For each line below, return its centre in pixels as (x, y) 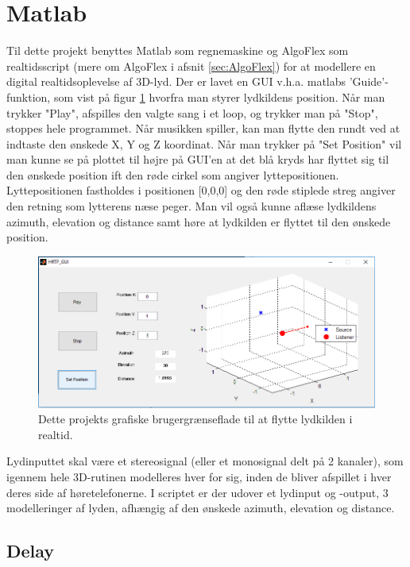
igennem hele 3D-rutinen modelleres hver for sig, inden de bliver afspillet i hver (199, 476)
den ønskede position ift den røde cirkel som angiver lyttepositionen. (173, 174)
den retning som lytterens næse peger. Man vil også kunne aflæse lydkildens (191, 206)
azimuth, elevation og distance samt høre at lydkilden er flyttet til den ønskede (199, 221)
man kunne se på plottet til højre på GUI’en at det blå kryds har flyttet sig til (198, 159)
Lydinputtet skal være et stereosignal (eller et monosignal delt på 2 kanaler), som (205, 461)
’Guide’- (369, 81)
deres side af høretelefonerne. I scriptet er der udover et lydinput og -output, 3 (197, 492)
